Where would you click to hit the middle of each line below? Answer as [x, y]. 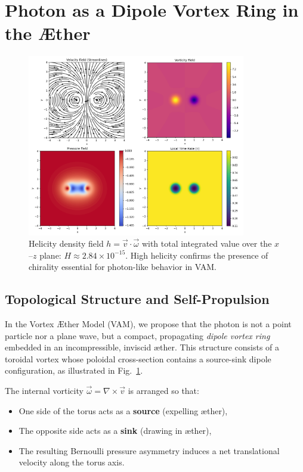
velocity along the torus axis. [72, 462]
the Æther [48, 33]
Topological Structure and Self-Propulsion [137, 299]
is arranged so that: [163, 391]
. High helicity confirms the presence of [197, 255]
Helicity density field [66, 243]
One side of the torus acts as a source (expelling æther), [123, 410]
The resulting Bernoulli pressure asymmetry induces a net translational [149, 450]
